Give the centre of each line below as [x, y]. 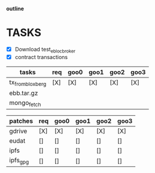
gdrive [18, 131]
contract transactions [41, 57]
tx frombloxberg [28, 82]
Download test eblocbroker [45, 50]
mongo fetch [25, 103]
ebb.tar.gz [24, 93]
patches [21, 121]
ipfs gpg [19, 161]
